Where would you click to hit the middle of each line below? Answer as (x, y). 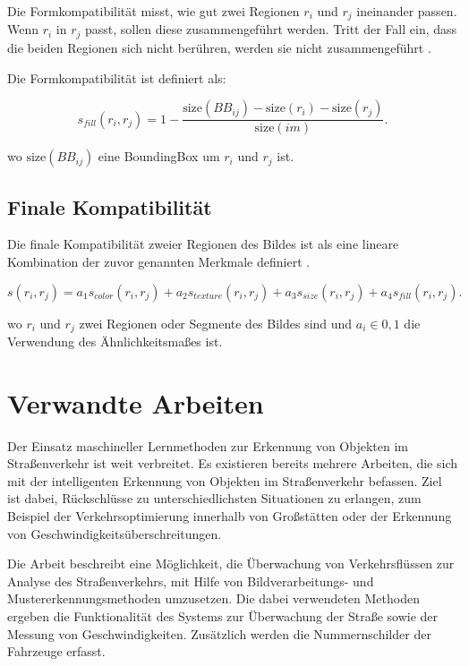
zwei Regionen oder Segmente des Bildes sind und (216, 323)
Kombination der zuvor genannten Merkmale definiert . (159, 261)
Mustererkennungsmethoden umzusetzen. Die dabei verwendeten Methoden (213, 598)
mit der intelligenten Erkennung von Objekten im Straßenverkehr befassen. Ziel (225, 480)
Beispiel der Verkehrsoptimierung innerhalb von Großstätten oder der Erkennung (230, 516)
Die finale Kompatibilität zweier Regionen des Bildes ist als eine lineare (203, 244)
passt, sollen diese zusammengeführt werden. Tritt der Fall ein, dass (271, 29)
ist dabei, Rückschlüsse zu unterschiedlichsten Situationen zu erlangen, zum (214, 498)
